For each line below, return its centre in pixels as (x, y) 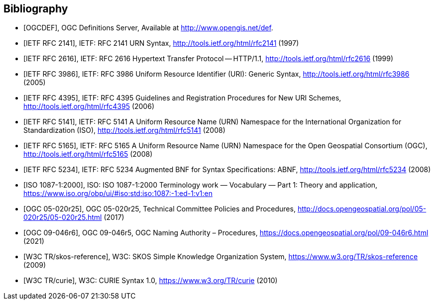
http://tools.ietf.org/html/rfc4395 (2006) (89, 106)
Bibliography (36, 9)
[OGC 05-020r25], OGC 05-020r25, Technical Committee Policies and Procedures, (160, 209)
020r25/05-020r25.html (63, 217)
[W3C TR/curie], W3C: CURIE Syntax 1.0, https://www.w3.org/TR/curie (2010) (151, 281)
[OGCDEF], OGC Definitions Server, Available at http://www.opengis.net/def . (148, 28)
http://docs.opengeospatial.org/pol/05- (362, 209)
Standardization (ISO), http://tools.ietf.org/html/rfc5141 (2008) (124, 130)
